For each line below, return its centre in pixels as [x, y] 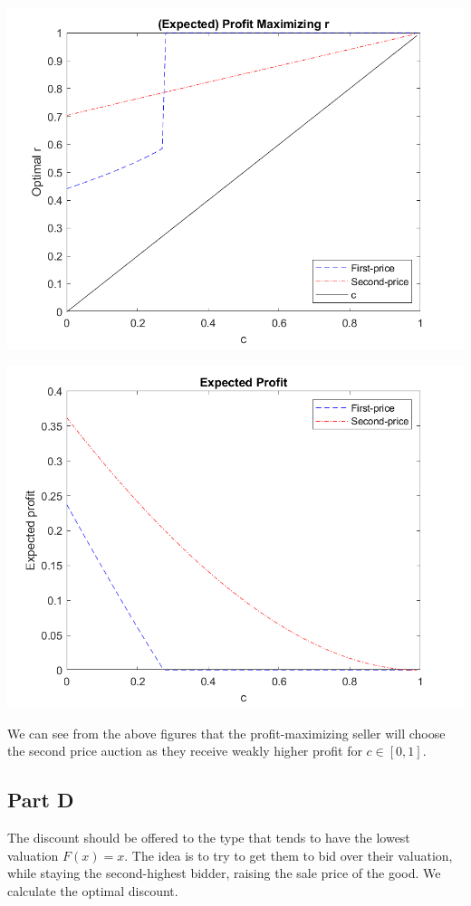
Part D [41, 800]
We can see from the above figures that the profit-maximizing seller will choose [226, 733]
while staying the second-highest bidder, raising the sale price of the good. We [224, 873]
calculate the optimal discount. [93, 891]
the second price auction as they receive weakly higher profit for [185, 751]
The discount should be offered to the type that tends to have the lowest [209, 838]
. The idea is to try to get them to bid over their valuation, [288, 855]
